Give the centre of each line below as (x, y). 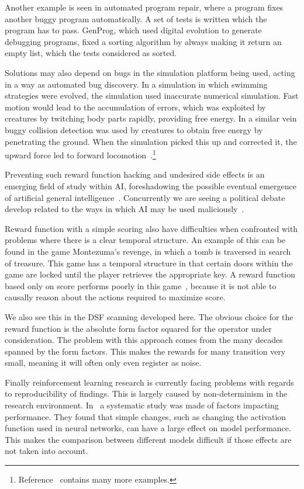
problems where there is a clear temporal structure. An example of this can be (145, 240)
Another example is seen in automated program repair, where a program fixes (144, 7)
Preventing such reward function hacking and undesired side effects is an (135, 174)
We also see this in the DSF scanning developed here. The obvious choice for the (149, 316)
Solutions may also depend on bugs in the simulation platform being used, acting (150, 72)
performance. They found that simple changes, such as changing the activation (146, 416)
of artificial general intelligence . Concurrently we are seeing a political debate (145, 197)
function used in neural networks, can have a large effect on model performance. (148, 428)
